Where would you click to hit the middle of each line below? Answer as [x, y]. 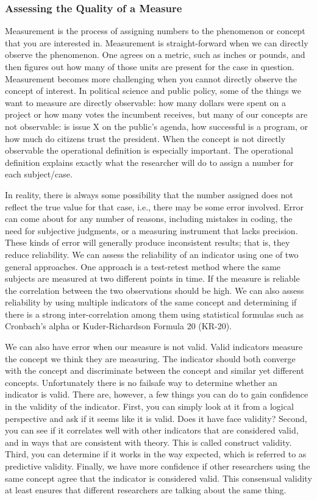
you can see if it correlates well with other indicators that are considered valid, [152, 430]
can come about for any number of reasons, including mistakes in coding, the [149, 219]
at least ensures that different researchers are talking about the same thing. [146, 490]
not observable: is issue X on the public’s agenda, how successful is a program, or [157, 126]
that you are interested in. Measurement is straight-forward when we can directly [157, 42]
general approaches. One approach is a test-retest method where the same [143, 266]
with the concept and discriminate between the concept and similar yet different [155, 370]
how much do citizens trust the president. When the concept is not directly [145, 138]
